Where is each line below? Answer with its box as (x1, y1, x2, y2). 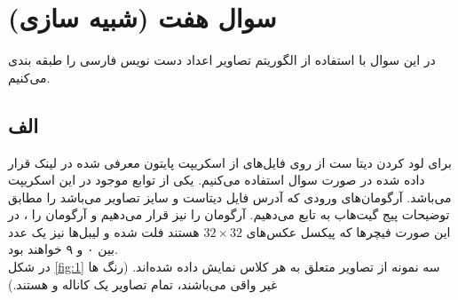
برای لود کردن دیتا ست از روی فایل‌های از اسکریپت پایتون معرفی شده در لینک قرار (8, 153, 452, 171)
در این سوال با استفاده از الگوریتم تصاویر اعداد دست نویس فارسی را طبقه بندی (8, 51, 436, 69)
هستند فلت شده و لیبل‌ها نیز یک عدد (8, 222, 200, 241)
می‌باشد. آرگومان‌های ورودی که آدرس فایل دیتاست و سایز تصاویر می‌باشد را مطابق (8, 187, 452, 206)
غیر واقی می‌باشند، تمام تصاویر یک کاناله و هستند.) (8, 274, 278, 293)
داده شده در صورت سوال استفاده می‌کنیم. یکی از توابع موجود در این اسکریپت (8, 170, 425, 189)
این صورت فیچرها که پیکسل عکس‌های (246, 222, 451, 241)
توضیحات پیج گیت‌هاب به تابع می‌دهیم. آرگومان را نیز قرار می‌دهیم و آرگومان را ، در (8, 205, 450, 224)
